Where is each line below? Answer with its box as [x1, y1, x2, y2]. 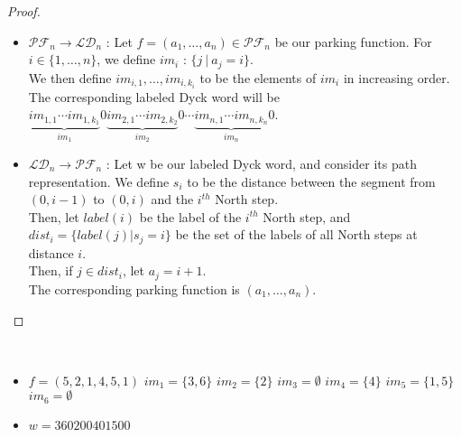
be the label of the [139, 207, 242, 226]
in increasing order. [343, 68, 450, 87]
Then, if [28, 261, 73, 280]
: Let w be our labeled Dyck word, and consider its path [106, 154, 417, 173]
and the [151, 190, 194, 209]
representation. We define [28, 172, 170, 191]
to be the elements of [199, 68, 317, 87]
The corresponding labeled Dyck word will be [28, 87, 280, 106]
